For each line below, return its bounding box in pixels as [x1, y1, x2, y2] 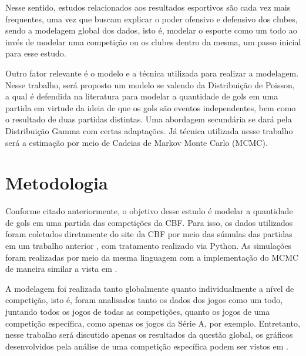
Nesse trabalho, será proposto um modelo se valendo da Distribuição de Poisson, [5, 78, 295, 91]
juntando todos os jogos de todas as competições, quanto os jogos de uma [5, 305, 270, 317]
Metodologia [5, 171, 108, 195]
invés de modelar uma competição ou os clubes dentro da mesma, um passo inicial [5, 35, 301, 48]
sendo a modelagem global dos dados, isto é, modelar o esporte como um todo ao [5, 24, 297, 36]
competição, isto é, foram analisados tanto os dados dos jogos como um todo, [5, 294, 283, 306]
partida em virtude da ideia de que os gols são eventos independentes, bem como [5, 101, 296, 114]
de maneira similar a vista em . [5, 262, 117, 275]
